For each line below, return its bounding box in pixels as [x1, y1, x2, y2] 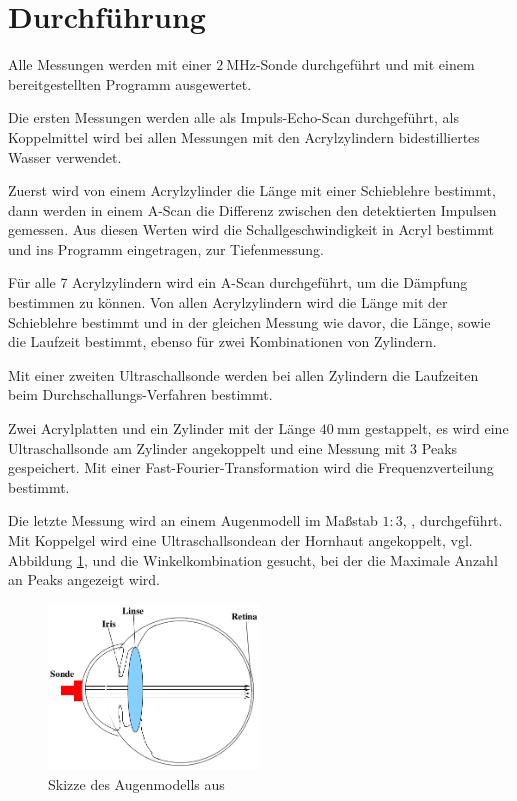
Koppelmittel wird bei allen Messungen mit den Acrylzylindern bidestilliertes [8, 126, 480, 147]
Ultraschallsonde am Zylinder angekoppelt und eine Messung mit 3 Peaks [8, 437, 458, 458]
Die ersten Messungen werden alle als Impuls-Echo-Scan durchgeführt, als [8, 107, 459, 128]
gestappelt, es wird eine [364, 418, 509, 439]
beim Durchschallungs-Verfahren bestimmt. [8, 384, 273, 405]
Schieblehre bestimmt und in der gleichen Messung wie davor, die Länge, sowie [8, 311, 491, 332]
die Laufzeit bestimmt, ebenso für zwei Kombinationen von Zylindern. [8, 331, 437, 352]
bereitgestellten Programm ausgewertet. [8, 73, 252, 94]
